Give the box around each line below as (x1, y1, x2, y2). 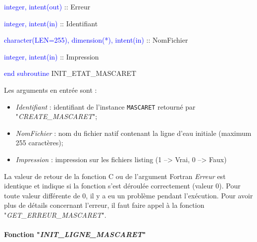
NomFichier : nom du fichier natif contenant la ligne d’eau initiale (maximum (15, 127, 252, 138)
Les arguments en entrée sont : (4, 84, 97, 95)
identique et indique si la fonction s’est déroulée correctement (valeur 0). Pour (4, 181, 241, 191)
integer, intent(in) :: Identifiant (4, 18, 98, 28)
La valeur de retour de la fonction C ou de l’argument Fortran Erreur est (4, 171, 226, 181)
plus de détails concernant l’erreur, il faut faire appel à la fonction (4, 200, 205, 210)
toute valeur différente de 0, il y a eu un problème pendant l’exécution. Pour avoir (4, 190, 253, 200)
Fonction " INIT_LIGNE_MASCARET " (4, 229, 146, 240)
